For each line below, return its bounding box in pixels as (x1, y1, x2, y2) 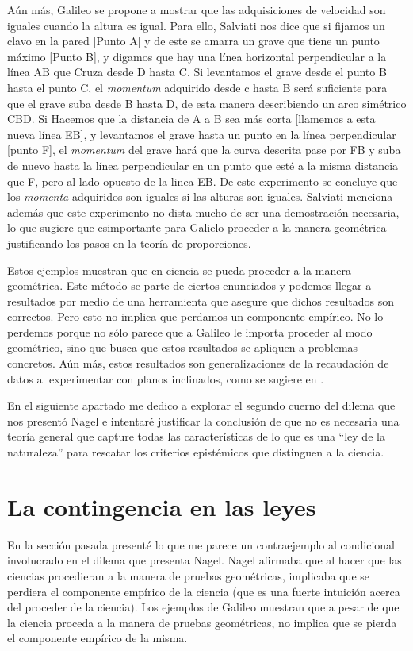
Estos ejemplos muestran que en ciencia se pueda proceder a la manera (7, 261, 351, 278)
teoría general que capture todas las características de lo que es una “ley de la (7, 428, 385, 445)
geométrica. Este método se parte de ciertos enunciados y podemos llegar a (7, 277, 372, 294)
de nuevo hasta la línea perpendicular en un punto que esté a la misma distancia (7, 156, 399, 173)
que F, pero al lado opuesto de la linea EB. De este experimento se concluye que (7, 172, 398, 189)
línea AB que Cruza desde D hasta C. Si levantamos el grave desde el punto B (7, 64, 387, 80)
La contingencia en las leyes (7, 490, 316, 522)
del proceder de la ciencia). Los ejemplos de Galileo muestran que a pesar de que (7, 599, 400, 615)
